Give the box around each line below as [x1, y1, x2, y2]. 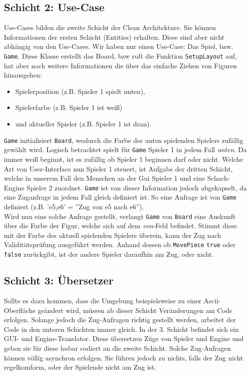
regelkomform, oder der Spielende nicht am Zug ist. [4, 362, 157, 372]
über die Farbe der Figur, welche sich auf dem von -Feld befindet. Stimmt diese [4, 220, 237, 231]
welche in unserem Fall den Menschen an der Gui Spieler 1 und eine [4, 173, 205, 183]
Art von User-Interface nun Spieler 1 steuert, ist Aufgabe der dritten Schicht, [4, 163, 233, 173]
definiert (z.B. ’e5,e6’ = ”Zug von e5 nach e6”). [4, 202, 144, 212]
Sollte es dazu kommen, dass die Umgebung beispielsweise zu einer [4, 295, 202, 305]
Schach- [207, 173, 230, 183]
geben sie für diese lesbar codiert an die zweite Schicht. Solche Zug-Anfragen [4, 343, 231, 353]
